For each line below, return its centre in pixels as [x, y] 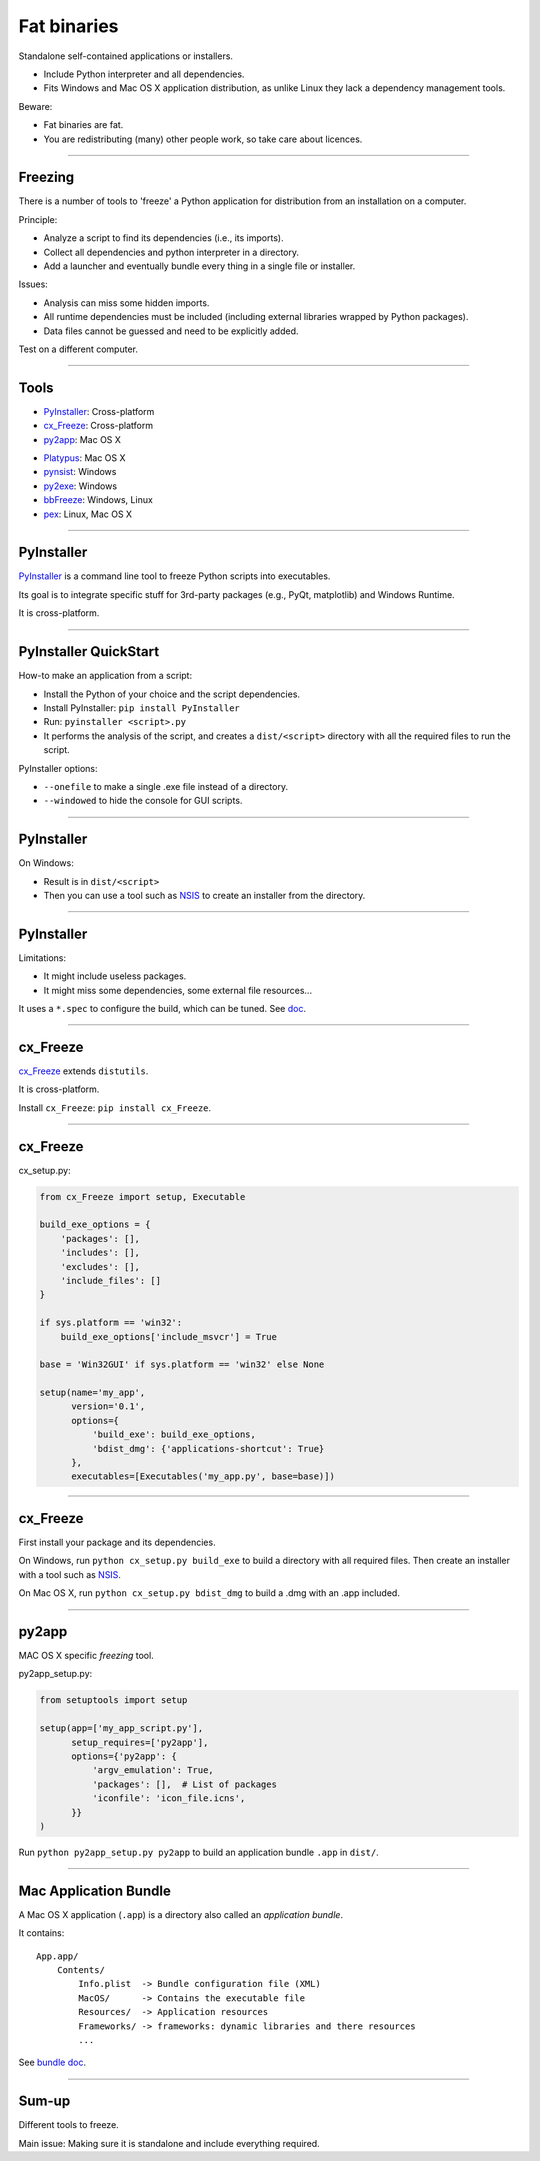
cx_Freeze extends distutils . [83, 1071]
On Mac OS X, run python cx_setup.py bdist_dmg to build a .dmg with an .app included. [209, 1593]
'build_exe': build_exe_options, [174, 1434]
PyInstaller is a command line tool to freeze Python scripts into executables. [174, 576]
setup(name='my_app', [92, 1393]
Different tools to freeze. [68, 2125]
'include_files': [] [111, 1280]
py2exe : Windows [80, 486]
